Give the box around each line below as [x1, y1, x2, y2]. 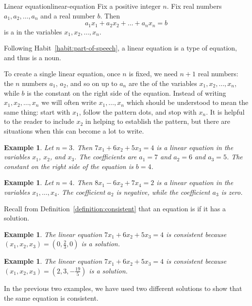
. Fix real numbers [167, 1, 222, 11]
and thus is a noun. [4, 52, 62, 62]
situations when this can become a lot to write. [4, 125, 144, 136]
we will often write [41, 97, 97, 107]
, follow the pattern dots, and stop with [79, 106, 197, 117]
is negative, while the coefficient [116, 187, 210, 197]
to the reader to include [4, 116, 74, 126]
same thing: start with [4, 106, 70, 117]
